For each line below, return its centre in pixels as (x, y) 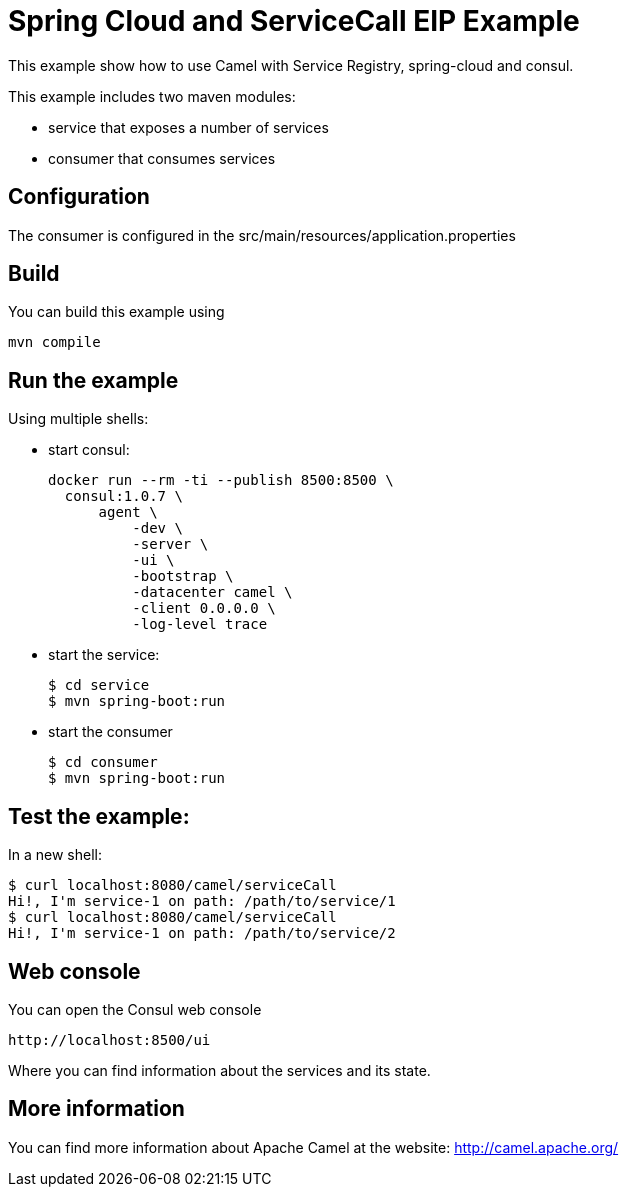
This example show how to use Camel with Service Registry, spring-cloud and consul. (291, 65)
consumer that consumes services (162, 158)
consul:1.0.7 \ (123, 496)
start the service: (104, 655)
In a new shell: (55, 855)
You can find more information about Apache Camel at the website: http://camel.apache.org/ (313, 1147)
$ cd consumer (103, 762)
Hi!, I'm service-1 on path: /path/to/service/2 (202, 933)
